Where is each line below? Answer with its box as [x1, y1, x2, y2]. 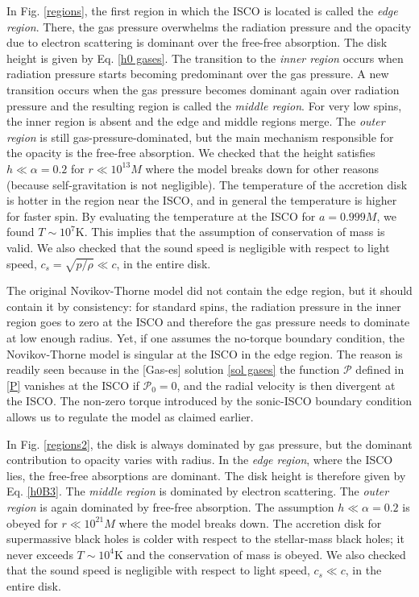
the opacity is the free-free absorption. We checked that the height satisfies [6, 144, 375, 161]
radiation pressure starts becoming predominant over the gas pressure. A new [6, 65, 389, 82]
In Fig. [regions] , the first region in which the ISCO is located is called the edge [6, 2, 398, 19]
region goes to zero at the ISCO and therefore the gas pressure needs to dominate [6, 313, 410, 330]
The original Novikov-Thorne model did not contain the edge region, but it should [6, 282, 413, 299]
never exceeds [6, 545, 73, 562]
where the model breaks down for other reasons [145, 160, 380, 176]
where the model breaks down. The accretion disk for [118, 514, 382, 531]
